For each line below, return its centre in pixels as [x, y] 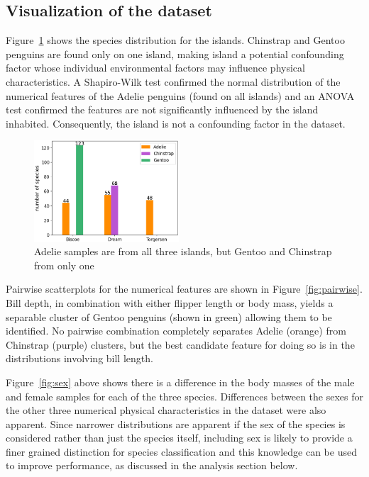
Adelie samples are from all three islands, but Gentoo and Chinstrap [183, 251]
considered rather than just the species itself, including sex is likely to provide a [179, 438]
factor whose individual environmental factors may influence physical [155, 68]
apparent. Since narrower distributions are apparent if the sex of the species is [176, 423]
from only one [64, 265]
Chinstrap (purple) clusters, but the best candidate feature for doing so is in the [180, 344]
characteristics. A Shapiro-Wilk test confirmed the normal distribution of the [173, 81]
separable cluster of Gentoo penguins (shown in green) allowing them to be [169, 316]
